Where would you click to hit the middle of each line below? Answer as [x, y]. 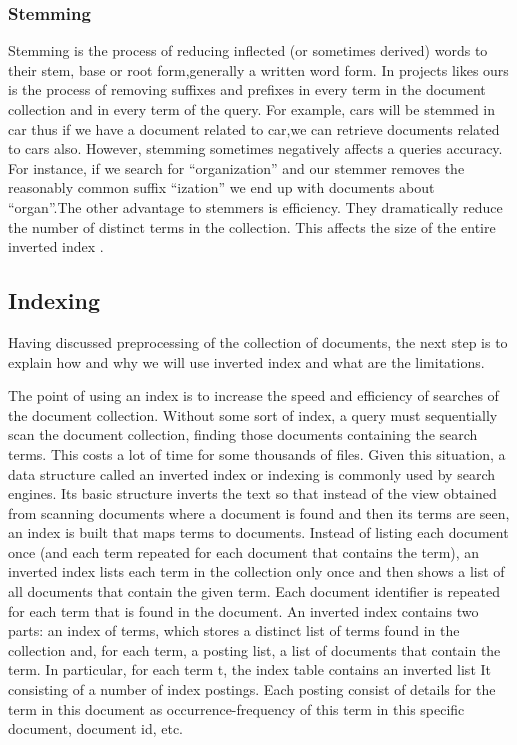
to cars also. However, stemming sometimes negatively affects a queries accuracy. [255, 148]
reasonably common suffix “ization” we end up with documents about [221, 187]
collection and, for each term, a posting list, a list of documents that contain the [254, 649]
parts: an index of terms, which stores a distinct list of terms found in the [234, 630]
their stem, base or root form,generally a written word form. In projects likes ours [258, 69]
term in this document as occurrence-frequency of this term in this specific [236, 708]
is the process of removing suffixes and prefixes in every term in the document [247, 89]
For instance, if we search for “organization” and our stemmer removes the [236, 167]
